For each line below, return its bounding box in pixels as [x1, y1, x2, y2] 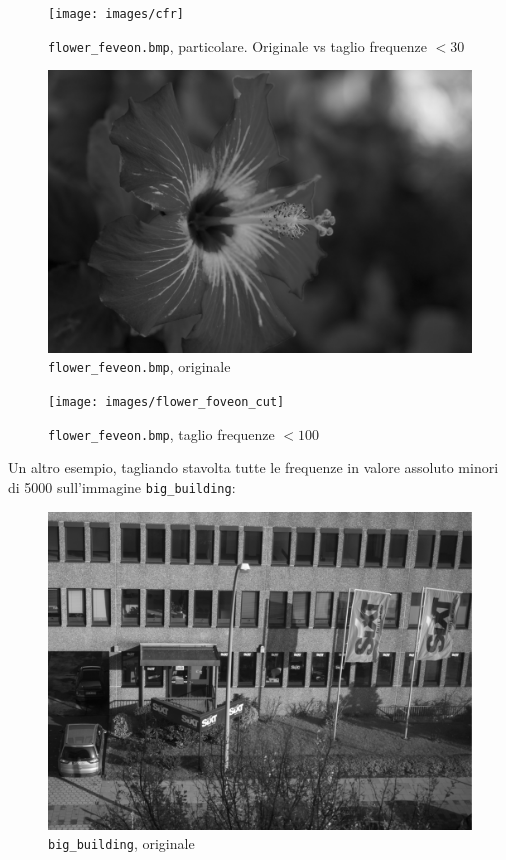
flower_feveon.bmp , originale [48, 356, 231, 377]
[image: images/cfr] [48, 7, 185, 21]
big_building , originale [48, 833, 195, 854]
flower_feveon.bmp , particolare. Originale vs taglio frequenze [48, 35, 428, 56]
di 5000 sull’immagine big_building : [8, 476, 236, 497]
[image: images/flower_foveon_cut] [48, 394, 285, 409]
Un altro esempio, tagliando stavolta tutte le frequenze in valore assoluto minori [8, 457, 499, 478]
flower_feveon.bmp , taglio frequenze [48, 423, 275, 444]
